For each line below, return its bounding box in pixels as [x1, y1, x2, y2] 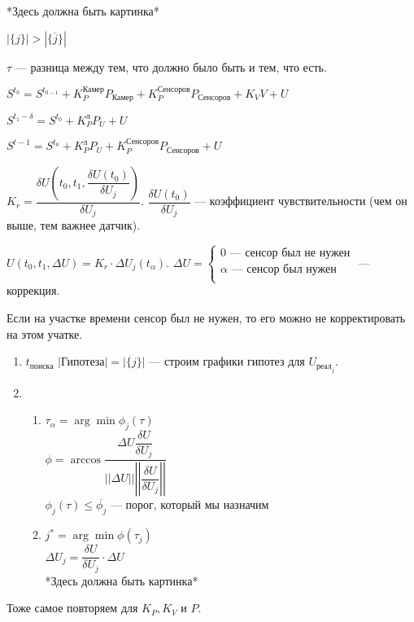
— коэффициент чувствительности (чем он [194, 192, 407, 209]
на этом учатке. [7, 325, 83, 342]
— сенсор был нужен [231, 264, 337, 276]
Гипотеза [60, 357, 105, 369]
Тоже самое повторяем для [7, 599, 138, 616]
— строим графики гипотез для [149, 353, 305, 370]
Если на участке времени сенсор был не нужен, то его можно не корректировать [7, 309, 406, 326]
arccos [70, 453, 101, 466]
